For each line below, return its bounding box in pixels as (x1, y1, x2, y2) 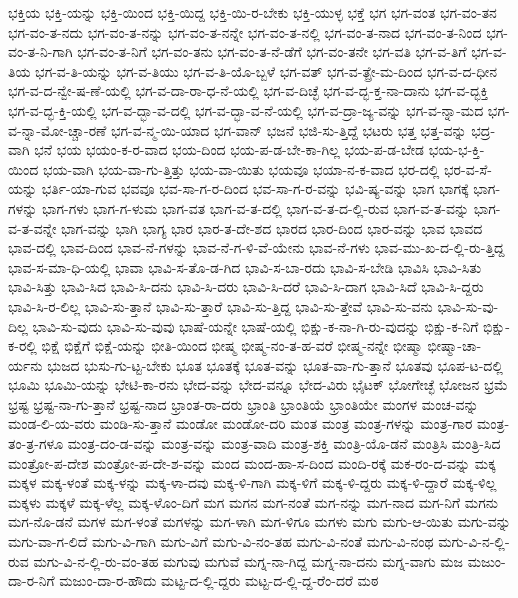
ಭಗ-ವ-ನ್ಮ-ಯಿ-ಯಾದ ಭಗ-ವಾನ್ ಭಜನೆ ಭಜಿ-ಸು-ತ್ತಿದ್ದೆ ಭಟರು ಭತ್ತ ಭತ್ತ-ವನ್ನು (110, 119, 467, 140)
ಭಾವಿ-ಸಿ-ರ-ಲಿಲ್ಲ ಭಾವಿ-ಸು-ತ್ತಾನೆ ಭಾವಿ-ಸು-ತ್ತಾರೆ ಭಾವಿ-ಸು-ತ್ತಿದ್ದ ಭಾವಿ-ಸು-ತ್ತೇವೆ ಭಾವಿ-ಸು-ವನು (8, 295, 433, 316)
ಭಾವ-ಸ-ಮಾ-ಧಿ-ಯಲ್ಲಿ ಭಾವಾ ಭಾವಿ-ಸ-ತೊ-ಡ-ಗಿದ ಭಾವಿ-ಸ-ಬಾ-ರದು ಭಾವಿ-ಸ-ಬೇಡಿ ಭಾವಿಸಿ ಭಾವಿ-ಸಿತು (8, 256, 482, 277)
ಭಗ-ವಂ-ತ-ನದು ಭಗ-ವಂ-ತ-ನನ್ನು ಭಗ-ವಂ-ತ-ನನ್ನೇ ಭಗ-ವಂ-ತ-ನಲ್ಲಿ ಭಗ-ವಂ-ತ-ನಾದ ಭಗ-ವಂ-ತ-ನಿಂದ (8, 21, 482, 42)
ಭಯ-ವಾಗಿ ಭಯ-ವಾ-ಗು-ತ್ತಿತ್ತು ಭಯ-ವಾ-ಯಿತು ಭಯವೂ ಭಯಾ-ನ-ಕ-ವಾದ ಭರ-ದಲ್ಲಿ (42, 158, 440, 179)
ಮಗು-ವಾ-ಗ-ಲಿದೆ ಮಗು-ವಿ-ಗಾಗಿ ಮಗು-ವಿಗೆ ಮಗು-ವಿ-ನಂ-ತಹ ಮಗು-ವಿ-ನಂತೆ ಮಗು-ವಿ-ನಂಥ (8, 531, 434, 552)
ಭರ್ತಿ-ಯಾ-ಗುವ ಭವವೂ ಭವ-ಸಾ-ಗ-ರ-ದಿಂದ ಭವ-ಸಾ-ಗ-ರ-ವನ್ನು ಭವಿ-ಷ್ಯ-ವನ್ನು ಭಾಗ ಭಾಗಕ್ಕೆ (41, 178, 469, 199)
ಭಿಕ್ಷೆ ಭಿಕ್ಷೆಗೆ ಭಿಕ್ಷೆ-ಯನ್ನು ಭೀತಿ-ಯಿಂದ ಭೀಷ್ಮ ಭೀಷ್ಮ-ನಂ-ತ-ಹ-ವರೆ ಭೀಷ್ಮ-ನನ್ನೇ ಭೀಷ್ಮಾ (41, 335, 423, 356)
